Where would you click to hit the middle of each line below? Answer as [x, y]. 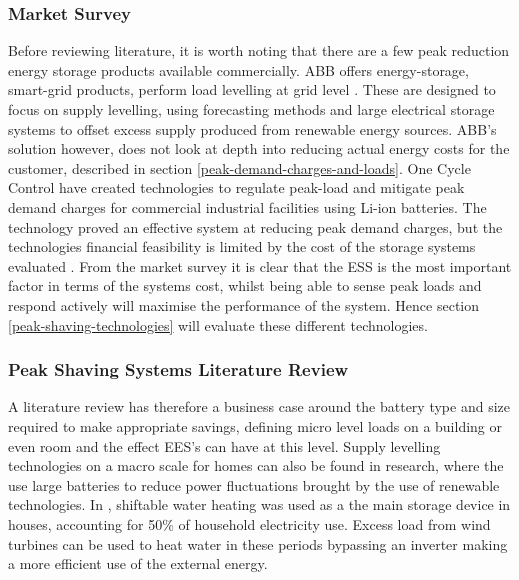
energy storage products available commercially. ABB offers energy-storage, [238, 69]
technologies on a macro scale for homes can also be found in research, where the [256, 465]
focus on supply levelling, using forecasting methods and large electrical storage [251, 109]
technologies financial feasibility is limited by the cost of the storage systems [242, 246]
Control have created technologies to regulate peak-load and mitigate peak [236, 187]
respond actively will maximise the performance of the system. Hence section [244, 304]
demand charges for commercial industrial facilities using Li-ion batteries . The [247, 206]
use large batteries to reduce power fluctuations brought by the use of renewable [254, 484]
